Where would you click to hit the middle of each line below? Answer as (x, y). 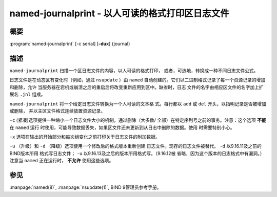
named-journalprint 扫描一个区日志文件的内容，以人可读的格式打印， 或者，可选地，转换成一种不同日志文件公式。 (134, 70)
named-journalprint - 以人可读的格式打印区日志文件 (119, 13)
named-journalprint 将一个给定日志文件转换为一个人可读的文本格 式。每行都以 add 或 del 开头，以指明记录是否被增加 (138, 104)
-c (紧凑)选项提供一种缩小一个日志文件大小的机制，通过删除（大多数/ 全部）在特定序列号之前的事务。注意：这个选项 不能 (138, 120)
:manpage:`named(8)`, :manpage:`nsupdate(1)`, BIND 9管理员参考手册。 (85, 187)
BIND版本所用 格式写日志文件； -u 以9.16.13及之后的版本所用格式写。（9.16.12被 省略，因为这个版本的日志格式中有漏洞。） (137, 153)
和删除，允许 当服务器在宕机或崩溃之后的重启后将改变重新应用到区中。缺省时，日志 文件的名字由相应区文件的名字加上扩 (136, 87)
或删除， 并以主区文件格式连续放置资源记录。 (57, 111)
